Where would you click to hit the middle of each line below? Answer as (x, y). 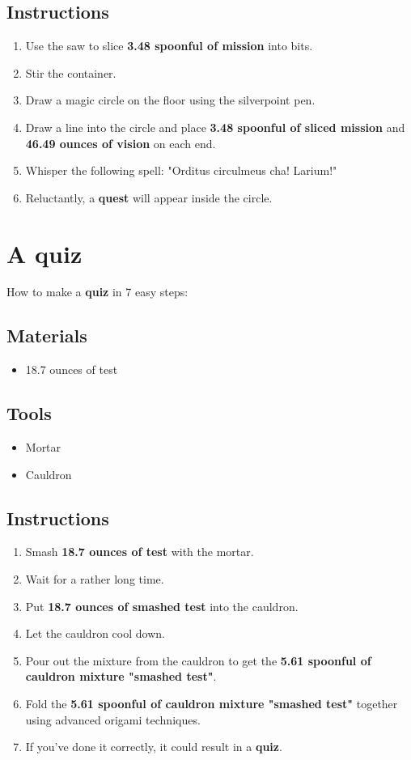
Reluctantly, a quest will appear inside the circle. (149, 197)
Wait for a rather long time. (95, 579)
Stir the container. (71, 72)
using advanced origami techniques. (113, 719)
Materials (47, 335)
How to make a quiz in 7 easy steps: (97, 292)
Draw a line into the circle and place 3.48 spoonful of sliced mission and (215, 127)
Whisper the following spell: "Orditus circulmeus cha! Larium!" (181, 170)
